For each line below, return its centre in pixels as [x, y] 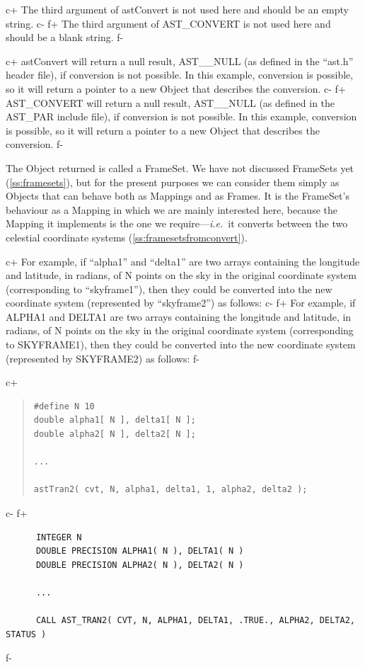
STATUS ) [26, 634]
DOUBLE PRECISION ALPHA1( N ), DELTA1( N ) [140, 551]
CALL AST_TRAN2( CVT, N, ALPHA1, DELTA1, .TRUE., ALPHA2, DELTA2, [195, 621]
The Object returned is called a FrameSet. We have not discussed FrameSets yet [180, 167]
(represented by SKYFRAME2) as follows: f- [103, 358]
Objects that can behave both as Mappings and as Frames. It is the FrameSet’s [178, 196]
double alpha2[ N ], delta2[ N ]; [115, 434]
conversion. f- [35, 144]
